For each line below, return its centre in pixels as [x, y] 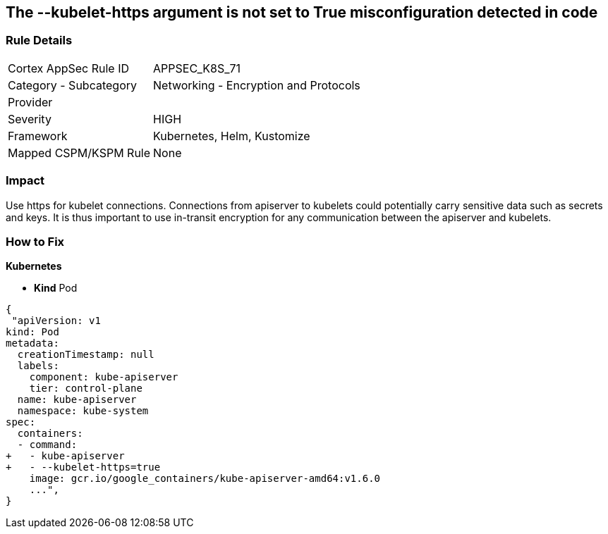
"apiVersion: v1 [56, 321]
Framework [38, 136]
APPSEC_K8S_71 [197, 68]
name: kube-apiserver [77, 400]
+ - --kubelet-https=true [83, 467]
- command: [47, 445]
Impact [25, 181]
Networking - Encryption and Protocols [257, 85]
